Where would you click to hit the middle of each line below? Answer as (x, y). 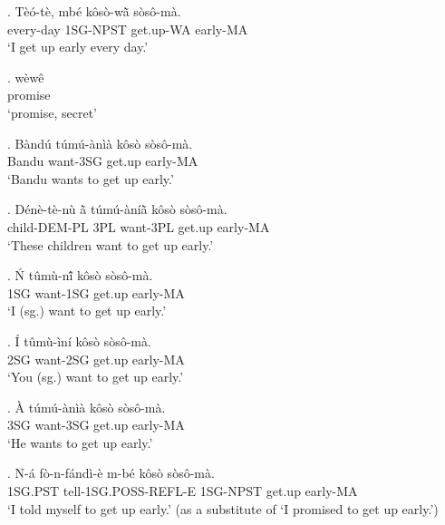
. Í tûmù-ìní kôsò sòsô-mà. (79, 340)
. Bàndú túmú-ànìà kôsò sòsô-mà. (100, 143)
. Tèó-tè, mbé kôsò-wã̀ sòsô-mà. (94, 11)
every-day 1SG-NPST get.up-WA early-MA (128, 29)
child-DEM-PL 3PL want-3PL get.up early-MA (139, 226)
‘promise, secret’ (52, 112)
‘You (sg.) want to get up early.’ (96, 377)
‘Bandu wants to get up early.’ (91, 178)
